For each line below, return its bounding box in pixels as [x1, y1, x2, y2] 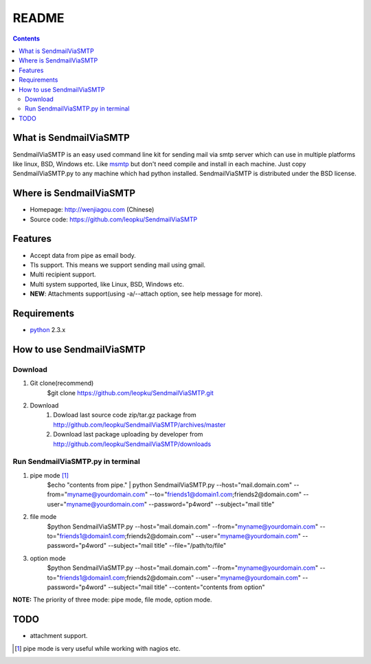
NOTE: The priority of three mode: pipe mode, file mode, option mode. [12, 595, 212, 604]
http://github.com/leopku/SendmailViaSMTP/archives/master [53, 420, 226, 429]
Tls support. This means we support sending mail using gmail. [30, 261, 206, 269]
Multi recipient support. [30, 270, 96, 278]
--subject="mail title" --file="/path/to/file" [107, 542, 227, 550]
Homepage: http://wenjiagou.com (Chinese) [30, 206, 155, 214]
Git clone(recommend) [30, 379, 94, 388]
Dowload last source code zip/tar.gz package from [53, 411, 197, 419]
